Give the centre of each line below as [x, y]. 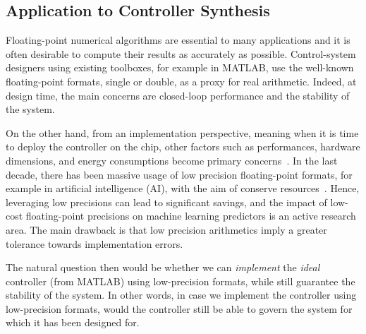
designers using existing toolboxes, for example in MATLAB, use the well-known [180, 67]
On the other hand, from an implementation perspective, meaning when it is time [182, 132]
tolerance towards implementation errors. [94, 243]
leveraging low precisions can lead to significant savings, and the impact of [166, 202]
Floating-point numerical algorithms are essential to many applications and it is [178, 40]
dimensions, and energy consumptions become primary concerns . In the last [172, 160]
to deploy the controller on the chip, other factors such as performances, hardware [183, 147]
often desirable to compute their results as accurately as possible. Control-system [181, 53]
